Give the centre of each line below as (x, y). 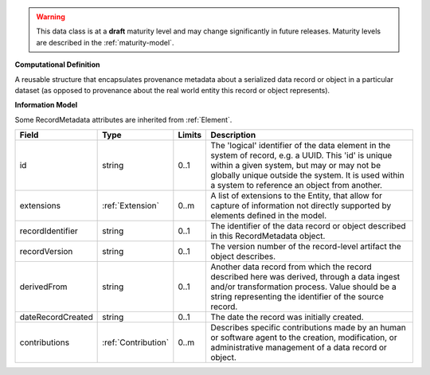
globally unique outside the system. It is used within (308, 175)
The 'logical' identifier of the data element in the (301, 146)
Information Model (46, 105)
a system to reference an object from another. (296, 186)
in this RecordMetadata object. (268, 236)
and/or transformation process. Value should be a (304, 287)
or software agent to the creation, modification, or (304, 338)
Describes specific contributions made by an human (308, 328)
